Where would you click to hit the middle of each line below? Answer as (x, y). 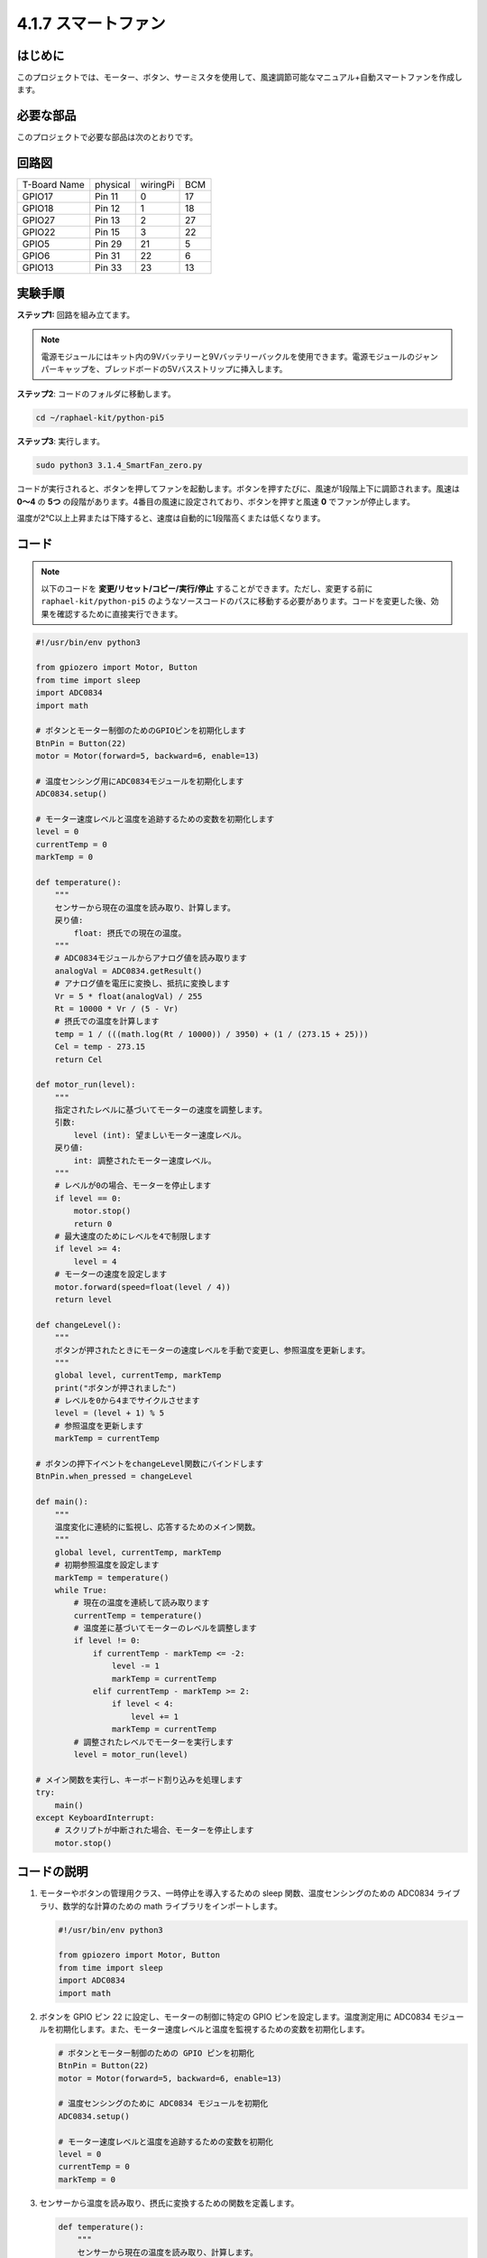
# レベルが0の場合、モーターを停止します (133, 1186)
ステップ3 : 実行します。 (61, 442)
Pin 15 (108, 232)
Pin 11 (107, 197)
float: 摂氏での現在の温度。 (130, 933)
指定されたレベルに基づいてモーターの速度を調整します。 (161, 1110)
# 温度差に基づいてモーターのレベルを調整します (165, 1628)
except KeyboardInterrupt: (95, 1817)
